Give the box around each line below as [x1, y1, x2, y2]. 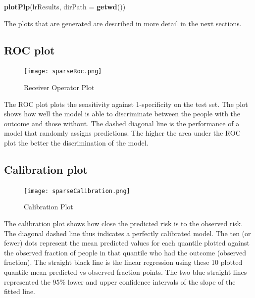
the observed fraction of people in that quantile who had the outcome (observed [4, 247, 247, 257]
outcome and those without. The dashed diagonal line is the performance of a [4, 118, 240, 128]
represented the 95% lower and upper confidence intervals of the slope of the [4, 276, 236, 287]
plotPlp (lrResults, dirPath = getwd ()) [4, 1, 126, 11]
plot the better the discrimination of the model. [4, 138, 149, 148]
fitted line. [4, 286, 36, 297]
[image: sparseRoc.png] [24, 68, 102, 75]
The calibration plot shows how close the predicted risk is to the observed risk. [4, 218, 243, 229]
